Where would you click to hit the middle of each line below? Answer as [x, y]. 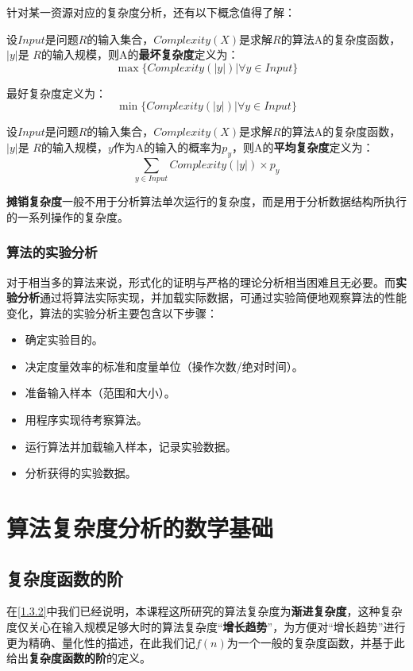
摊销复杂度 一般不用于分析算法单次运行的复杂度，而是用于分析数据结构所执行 [206, 201]
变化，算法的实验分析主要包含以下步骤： [112, 312]
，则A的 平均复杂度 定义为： [303, 147]
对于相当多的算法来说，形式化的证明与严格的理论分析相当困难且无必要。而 [201, 282]
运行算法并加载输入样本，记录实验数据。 [131, 446]
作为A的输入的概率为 [168, 147]
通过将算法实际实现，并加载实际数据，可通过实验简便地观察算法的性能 [223, 297]
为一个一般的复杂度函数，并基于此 [316, 642]
